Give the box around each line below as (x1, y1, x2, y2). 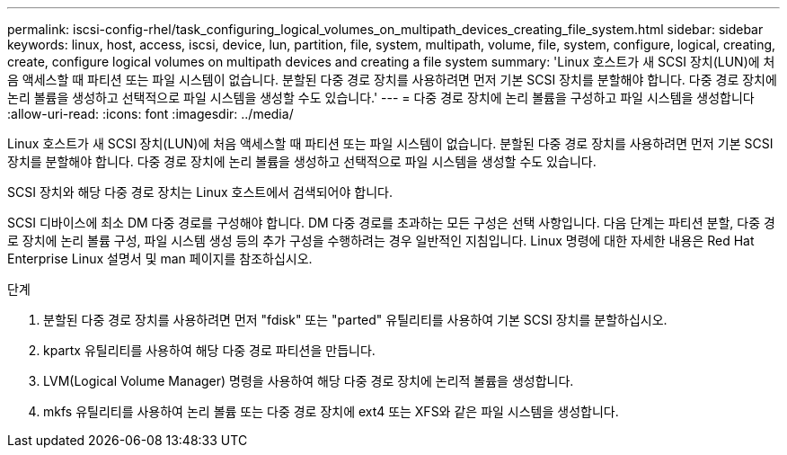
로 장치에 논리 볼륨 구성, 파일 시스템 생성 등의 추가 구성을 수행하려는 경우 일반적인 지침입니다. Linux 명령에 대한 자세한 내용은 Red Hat (7, 233, 755, 248)
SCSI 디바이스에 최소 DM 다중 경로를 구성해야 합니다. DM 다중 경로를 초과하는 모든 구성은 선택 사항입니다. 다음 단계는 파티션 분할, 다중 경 (7, 215, 775, 230)
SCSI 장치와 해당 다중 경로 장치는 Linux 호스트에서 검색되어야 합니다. (7, 184, 393, 200)
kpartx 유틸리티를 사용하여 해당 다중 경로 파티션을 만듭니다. (43, 343, 376, 358)
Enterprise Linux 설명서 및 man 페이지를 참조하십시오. (7, 251, 313, 266)
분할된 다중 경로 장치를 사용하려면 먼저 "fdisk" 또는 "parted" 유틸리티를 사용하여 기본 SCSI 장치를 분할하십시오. (43, 312, 668, 327)
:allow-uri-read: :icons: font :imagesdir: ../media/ (7, 106, 294, 121)
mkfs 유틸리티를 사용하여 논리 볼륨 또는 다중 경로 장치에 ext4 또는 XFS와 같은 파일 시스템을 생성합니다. (43, 404, 619, 419)
